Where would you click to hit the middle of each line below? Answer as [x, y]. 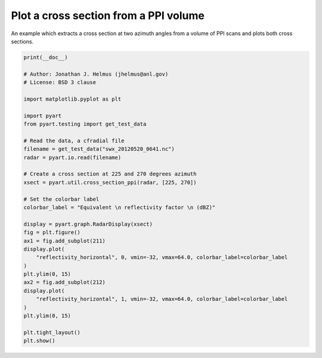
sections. [22, 41]
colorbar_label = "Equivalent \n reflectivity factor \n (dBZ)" [120, 207]
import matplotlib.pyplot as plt [72, 99]
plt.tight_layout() [52, 332]
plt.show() [39, 341]
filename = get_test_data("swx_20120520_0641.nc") [99, 149]
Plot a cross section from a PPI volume [108, 15]
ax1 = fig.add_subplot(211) [64, 241]
